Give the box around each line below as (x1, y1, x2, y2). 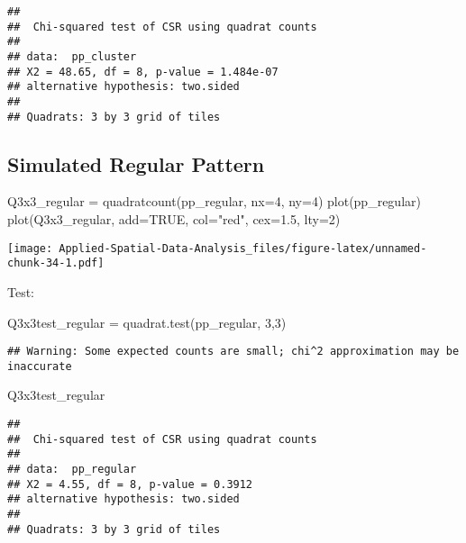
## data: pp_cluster (7, 50, 137, 63)
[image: (7, 241, 53, 255)
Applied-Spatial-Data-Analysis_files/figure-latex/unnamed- (59, 241, 427, 255)
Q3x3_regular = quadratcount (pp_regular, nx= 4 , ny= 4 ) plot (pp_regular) (7, 192, 421, 211)
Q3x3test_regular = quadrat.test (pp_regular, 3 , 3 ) (7, 312, 287, 331)
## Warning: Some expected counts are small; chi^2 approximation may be (7, 345, 460, 358)
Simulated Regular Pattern (7, 149, 265, 177)
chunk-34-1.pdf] (7, 257, 105, 270)
